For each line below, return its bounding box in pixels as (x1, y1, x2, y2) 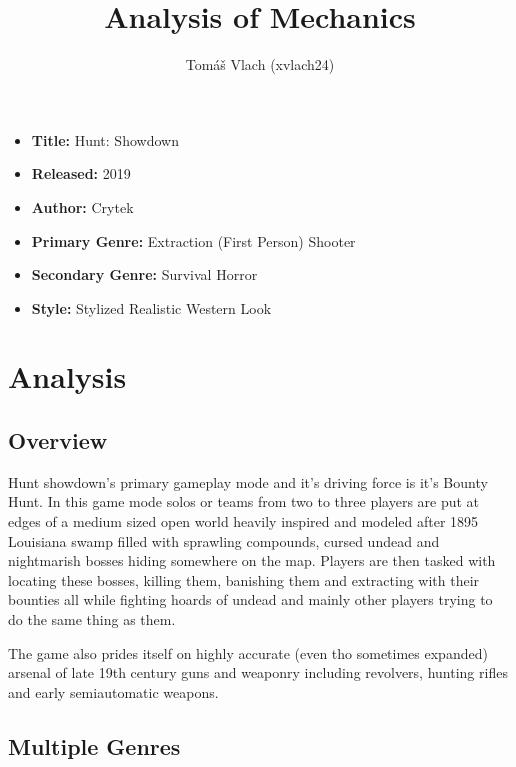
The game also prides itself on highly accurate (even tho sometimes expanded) (8, 642, 488, 663)
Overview (8, 425, 108, 456)
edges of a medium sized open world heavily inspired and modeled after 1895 (8, 511, 479, 532)
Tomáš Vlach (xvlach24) (185, 54, 335, 75)
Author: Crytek (31, 196, 134, 217)
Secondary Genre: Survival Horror (31, 264, 258, 285)
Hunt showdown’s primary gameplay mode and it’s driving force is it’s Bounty (8, 471, 488, 492)
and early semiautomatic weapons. (8, 681, 219, 702)
